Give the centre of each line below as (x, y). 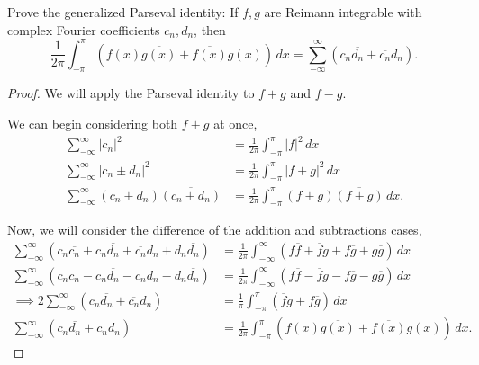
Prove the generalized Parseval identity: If (123, 12)
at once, (235, 124)
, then (210, 29)
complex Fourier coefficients (84, 29)
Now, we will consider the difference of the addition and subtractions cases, (215, 230)
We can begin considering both (93, 124)
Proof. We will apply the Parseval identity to (131, 93)
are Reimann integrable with (343, 12)
